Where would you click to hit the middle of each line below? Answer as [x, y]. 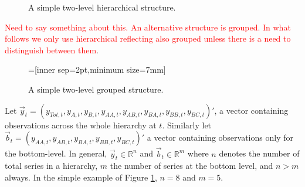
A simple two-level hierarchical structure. [102, 7]
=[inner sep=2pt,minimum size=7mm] [97, 69]
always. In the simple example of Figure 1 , [81, 177]
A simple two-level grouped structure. [96, 89]
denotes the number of [259, 153]
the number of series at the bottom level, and [192, 166]
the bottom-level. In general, [56, 153]
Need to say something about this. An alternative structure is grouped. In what [148, 27]
